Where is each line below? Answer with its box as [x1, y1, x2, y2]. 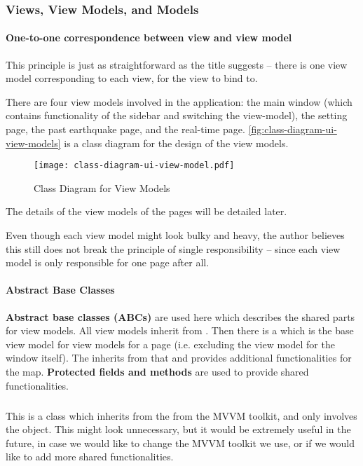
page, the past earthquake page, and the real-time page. [6, 122, 245, 137]
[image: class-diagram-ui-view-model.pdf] [34, 160, 235, 171]
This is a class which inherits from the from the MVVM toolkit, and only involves [6, 408, 357, 423]
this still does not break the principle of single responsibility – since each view [6, 241, 341, 256]
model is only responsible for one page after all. [6, 255, 210, 270]
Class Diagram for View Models [34, 180, 170, 195]
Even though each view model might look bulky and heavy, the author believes [6, 228, 345, 242]
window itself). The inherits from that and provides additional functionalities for [6, 350, 352, 365]
